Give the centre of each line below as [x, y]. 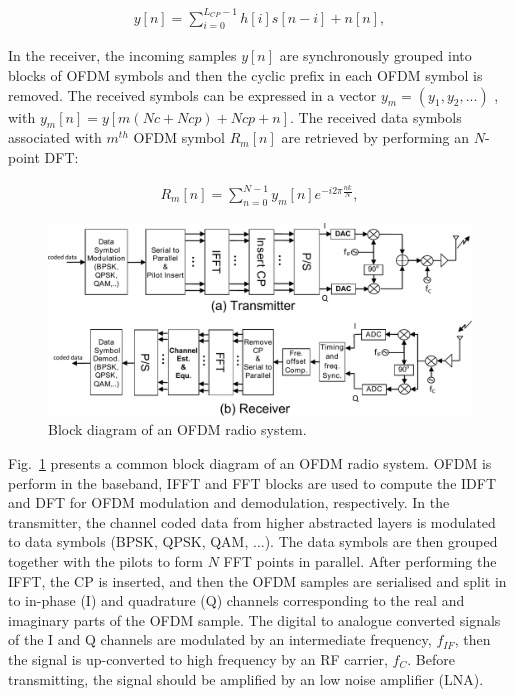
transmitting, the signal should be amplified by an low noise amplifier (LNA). [246, 678]
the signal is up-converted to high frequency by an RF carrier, [198, 658]
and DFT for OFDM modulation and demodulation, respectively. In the [229, 502]
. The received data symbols [376, 116]
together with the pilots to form [105, 560]
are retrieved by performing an [375, 137]
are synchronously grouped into [375, 55]
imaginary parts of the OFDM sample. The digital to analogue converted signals [254, 619]
